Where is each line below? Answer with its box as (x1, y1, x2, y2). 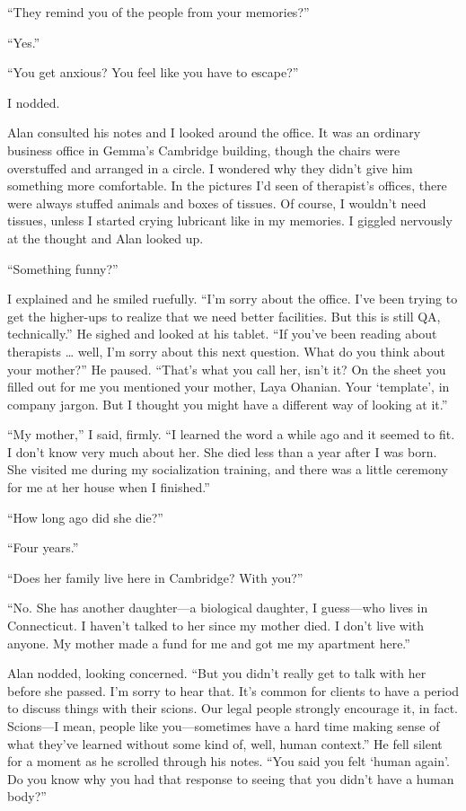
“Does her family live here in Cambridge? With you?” (7, 568, 303, 586)
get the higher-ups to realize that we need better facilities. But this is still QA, (7, 306, 441, 325)
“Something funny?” (7, 259, 119, 278)
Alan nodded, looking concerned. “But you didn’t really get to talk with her (7, 664, 426, 683)
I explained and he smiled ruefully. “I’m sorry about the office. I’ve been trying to (7, 289, 458, 308)
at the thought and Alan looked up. (7, 228, 204, 247)
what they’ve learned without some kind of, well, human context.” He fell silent (7, 734, 443, 753)
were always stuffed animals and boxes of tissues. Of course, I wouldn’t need (7, 193, 426, 212)
